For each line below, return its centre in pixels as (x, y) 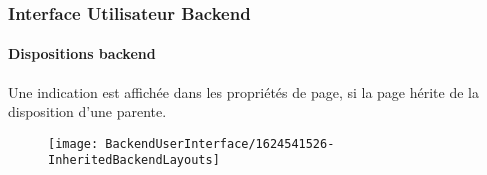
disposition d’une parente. (87, 111)
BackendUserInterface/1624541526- (220, 143)
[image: (73, 143)
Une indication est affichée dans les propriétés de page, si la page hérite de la (244, 91)
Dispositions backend (82, 53)
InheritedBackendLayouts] (134, 160)
